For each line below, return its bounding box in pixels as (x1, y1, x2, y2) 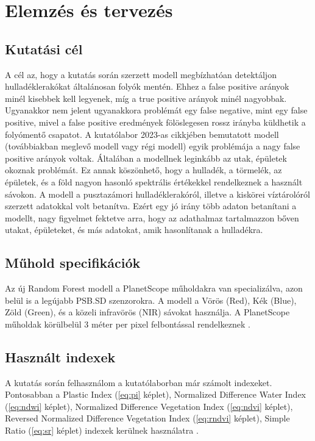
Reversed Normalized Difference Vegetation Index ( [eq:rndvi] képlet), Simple (5, 412, 290, 425)
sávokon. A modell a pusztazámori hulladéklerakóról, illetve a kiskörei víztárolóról (5, 187, 310, 200)
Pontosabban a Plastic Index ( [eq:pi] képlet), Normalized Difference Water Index (5, 388, 306, 401)
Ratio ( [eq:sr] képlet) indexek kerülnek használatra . (5, 424, 199, 437)
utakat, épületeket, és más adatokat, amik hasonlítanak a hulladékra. (5, 223, 263, 236)
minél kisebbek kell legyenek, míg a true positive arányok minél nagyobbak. (5, 91, 287, 104)
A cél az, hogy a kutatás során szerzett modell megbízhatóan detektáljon (5, 68, 277, 81)
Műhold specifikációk (5, 253, 141, 272)
